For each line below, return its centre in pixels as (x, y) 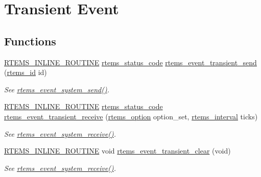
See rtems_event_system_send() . (57, 89)
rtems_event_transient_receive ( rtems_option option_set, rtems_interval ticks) (131, 116)
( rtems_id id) (26, 72)
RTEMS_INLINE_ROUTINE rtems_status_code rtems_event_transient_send (130, 62)
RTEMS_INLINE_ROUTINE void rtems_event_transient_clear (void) (117, 151)
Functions (30, 41)
